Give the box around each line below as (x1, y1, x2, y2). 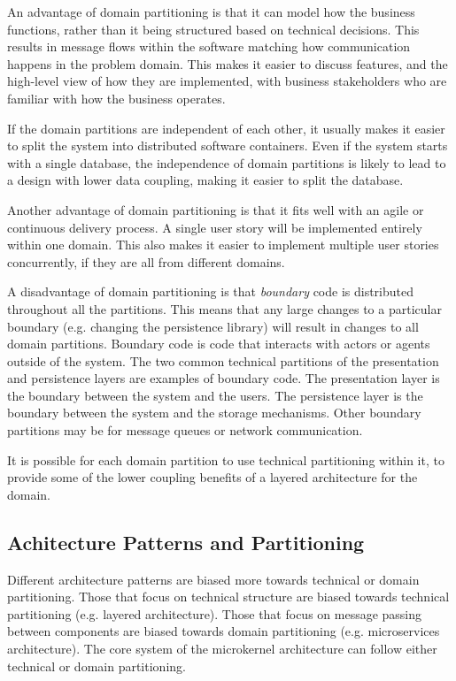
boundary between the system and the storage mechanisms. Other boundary (7, 403, 421, 422)
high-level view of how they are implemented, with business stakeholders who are (7, 72, 447, 90)
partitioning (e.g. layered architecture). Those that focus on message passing (7, 604, 422, 623)
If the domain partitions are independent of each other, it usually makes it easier (7, 119, 445, 137)
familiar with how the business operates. (7, 88, 226, 107)
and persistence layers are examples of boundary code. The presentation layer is (7, 369, 440, 387)
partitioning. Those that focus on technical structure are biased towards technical (7, 587, 450, 606)
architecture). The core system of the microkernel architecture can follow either (7, 639, 437, 658)
